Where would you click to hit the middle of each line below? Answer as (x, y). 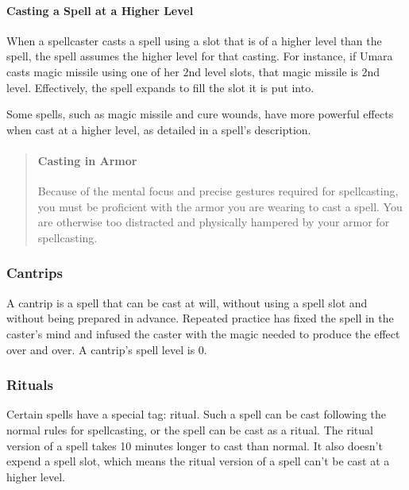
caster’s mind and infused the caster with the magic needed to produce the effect (203, 333)
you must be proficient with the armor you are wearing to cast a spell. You (220, 206)
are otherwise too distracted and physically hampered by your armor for (214, 222)
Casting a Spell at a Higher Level (100, 10)
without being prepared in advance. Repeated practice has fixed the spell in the (200, 318)
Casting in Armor (87, 160)
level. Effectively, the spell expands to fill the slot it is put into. (160, 87)
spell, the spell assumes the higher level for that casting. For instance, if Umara (200, 56)
